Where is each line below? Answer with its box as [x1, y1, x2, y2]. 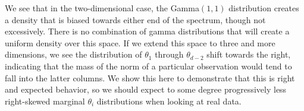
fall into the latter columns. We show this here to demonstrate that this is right [5, 71, 295, 84]
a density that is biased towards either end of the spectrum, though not [5, 13, 266, 26]
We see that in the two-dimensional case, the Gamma [5, 2, 199, 14]
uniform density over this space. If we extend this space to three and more [5, 36, 275, 49]
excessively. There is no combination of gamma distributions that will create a [5, 25, 290, 37]
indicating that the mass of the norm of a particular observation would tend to [5, 59, 292, 72]
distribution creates [228, 2, 299, 14]
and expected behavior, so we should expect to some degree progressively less [5, 83, 287, 96]
